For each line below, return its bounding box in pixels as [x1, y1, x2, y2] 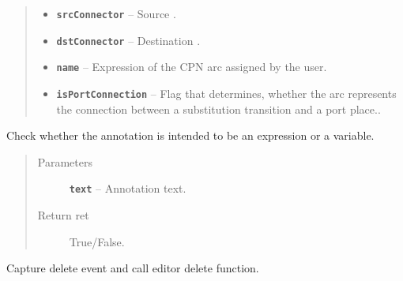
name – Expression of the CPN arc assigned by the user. [56, 58, 327, 75]
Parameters [37, 153, 92, 170]
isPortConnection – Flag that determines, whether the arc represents [56, 84, 397, 101]
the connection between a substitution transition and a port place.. [56, 100, 381, 117]
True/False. [69, 233, 125, 249]
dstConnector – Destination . [56, 32, 201, 48]
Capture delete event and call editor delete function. [6, 260, 259, 276]
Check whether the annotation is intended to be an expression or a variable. [6, 127, 375, 144]
